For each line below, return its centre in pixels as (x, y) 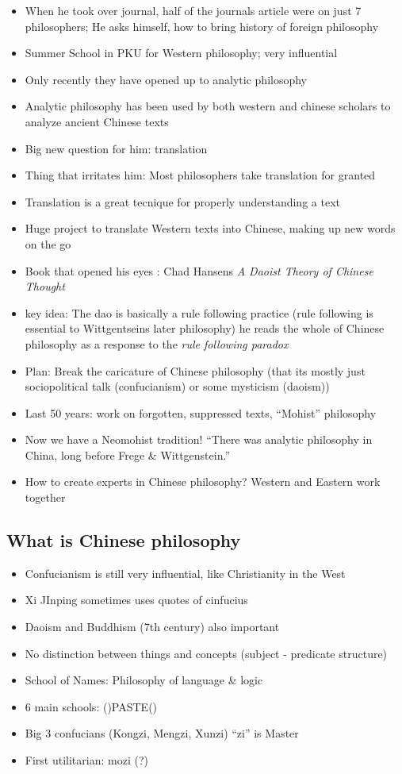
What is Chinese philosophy (124, 540)
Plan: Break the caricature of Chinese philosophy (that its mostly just (195, 370)
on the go (48, 243)
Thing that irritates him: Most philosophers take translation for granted (200, 175)
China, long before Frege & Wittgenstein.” (127, 454)
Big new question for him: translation (116, 148)
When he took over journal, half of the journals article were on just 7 (193, 10)
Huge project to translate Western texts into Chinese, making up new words (210, 228)
